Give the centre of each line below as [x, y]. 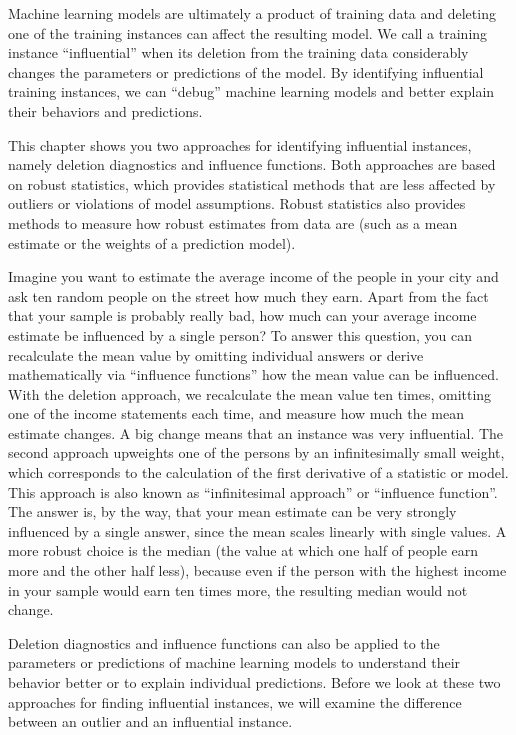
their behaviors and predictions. [105, 110]
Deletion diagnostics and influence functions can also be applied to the [224, 642]
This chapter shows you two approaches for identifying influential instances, [240, 144]
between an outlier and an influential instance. [150, 721]
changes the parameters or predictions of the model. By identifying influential [246, 71]
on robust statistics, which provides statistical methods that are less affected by [252, 183]
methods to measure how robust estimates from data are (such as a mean [233, 222]
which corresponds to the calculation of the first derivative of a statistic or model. [258, 472]
